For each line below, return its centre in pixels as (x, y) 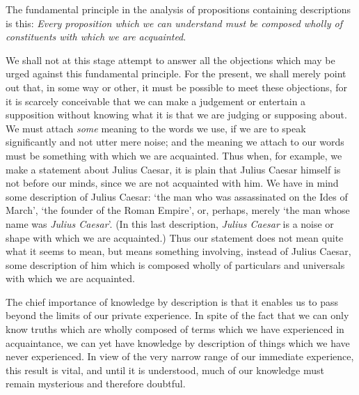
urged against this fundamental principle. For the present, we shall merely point (176, 73)
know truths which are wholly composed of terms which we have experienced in (175, 329)
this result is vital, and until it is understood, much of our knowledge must (165, 370)
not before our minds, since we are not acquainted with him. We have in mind (172, 183)
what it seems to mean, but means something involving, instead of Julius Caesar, (178, 251)
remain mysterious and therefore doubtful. (96, 384)
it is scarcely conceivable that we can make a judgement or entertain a (156, 101)
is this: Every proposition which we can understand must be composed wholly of (174, 23)
